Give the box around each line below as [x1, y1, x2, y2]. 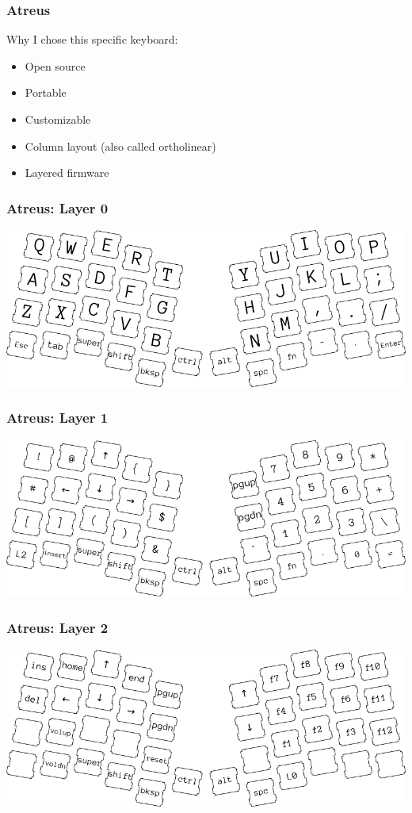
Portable [25, 84, 67, 101]
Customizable [25, 111, 91, 127]
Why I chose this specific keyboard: [6, 31, 178, 48]
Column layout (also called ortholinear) [25, 137, 216, 154]
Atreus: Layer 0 [6, 197, 109, 217]
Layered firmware [25, 164, 109, 181]
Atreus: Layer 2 [6, 617, 109, 637]
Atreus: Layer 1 [6, 408, 109, 428]
